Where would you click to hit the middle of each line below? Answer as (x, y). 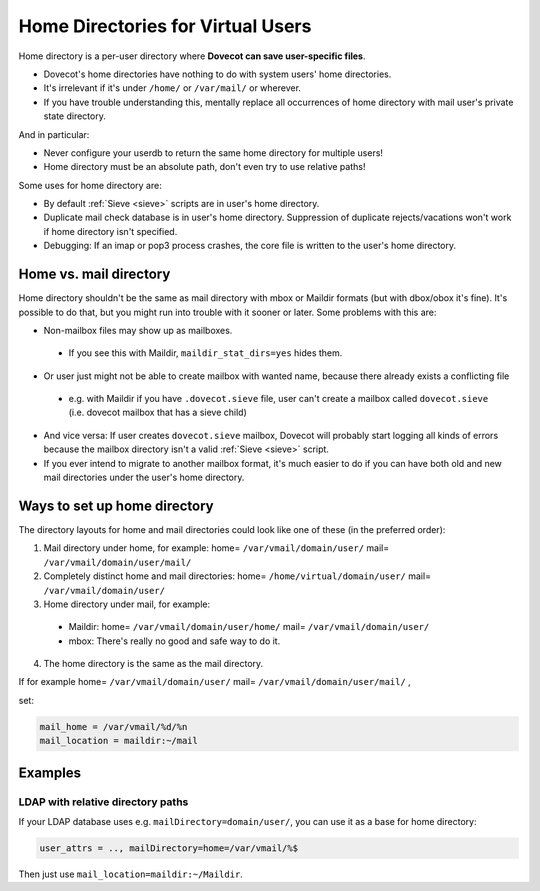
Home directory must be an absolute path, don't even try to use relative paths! (204, 167)
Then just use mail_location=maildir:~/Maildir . (131, 874)
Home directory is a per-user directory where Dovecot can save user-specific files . (192, 56)
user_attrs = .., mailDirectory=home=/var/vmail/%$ (169, 848)
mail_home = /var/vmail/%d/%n (113, 726)
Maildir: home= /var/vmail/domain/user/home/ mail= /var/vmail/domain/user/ (249, 627)
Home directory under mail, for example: (126, 604)
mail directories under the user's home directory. (144, 477)
